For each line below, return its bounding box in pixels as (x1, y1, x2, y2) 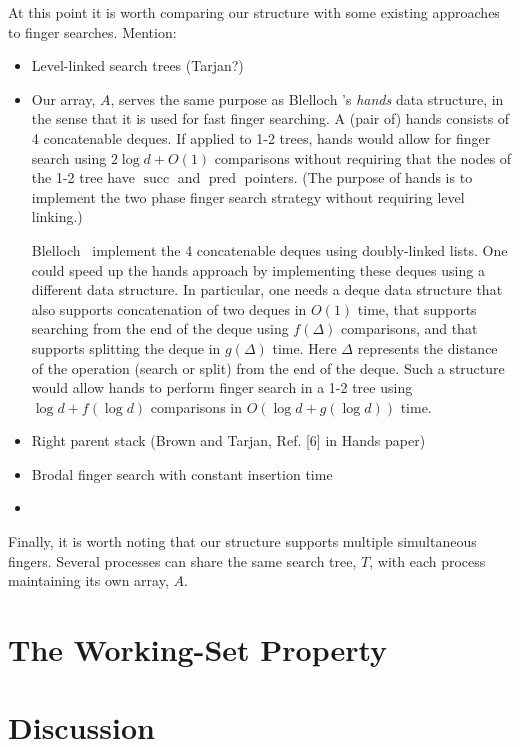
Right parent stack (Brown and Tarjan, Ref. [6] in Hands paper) (31, 430, 426, 451)
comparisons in (150, 396, 242, 417)
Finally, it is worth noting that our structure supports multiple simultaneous (8, 531, 477, 552)
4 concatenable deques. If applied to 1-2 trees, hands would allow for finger (31, 127, 491, 148)
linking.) (31, 206, 83, 227)
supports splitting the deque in (31, 337, 221, 358)
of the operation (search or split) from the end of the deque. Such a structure (31, 357, 505, 378)
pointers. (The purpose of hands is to (244, 167, 473, 188)
